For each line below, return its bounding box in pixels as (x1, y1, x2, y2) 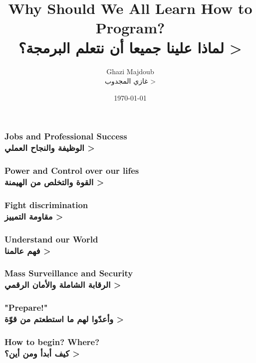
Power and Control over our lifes (4, 164, 139, 177)
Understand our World (4, 233, 98, 245)
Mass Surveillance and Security (4, 267, 133, 279)
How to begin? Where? (4, 335, 100, 348)
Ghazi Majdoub (106, 66, 154, 76)
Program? (95, 17, 165, 38)
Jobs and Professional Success (4, 130, 127, 142)
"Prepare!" (4, 301, 48, 314)
